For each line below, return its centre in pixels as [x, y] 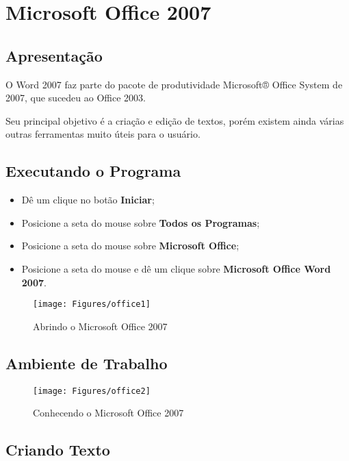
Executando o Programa [93, 171]
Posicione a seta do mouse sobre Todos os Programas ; [141, 222]
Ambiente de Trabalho [87, 363]
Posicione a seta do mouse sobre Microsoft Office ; [130, 246]
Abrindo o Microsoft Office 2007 [100, 326]
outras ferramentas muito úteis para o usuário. [103, 134]
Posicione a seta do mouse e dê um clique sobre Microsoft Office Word [176, 268]
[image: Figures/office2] [92, 391]
